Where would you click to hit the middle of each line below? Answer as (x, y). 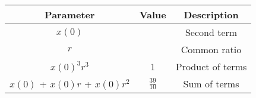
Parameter (70, 14)
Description (211, 14)
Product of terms (211, 66)
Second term (211, 32)
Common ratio (211, 49)
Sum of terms (211, 84)
